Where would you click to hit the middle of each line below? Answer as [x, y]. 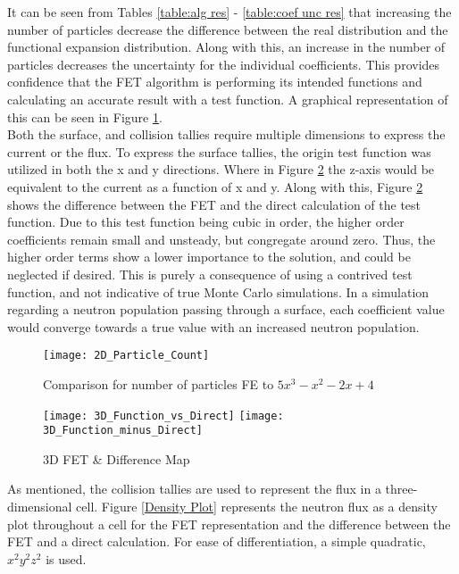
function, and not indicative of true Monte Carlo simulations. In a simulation [218, 291]
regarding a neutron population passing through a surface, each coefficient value [226, 309]
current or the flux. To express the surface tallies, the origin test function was [219, 151]
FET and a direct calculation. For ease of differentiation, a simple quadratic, [217, 541]
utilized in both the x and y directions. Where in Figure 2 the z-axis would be [221, 169]
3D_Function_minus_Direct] [123, 431]
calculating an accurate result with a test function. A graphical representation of [228, 99]
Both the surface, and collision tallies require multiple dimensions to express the [226, 134]
